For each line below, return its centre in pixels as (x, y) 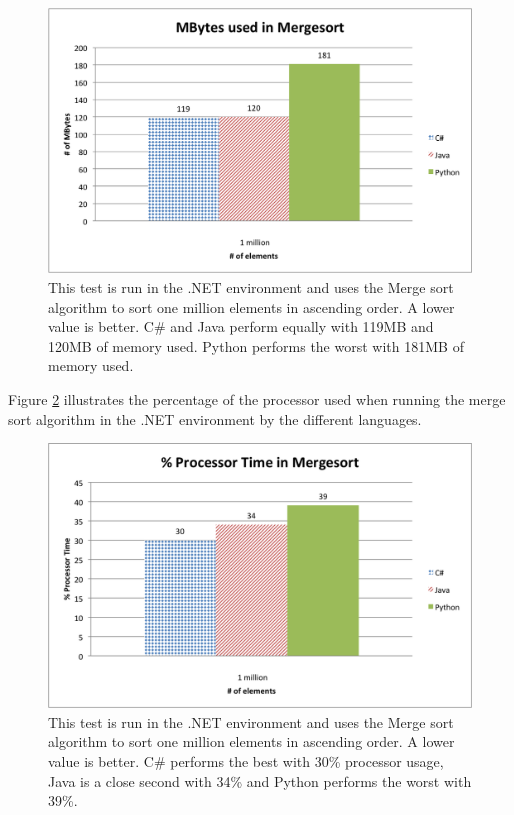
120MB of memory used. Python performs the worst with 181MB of (256, 345)
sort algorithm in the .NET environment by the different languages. (215, 418)
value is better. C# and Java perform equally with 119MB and (241, 326)
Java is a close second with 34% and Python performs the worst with (260, 780)
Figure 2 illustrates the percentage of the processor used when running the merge (257, 398)
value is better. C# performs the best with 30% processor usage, (246, 760)
